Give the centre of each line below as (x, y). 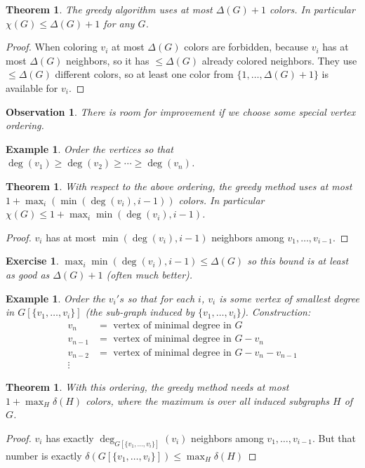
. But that (334, 437)
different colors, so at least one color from (144, 74)
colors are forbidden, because (246, 47)
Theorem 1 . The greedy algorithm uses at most (109, 9)
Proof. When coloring (52, 47)
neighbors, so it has (108, 60)
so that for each (161, 298)
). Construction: (276, 312)
